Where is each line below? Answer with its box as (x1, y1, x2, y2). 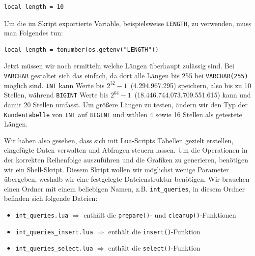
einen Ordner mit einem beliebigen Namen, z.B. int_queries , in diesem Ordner (4, 183, 245, 193)
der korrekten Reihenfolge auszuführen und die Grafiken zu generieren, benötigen (4, 155, 248, 165)
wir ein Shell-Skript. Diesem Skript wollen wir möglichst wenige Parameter (4, 164, 229, 174)
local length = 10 (4, 3, 64, 10)
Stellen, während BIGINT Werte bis (4, 90, 109, 100)
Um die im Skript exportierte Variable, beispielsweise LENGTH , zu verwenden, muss (4, 18, 252, 28)
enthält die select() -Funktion (108, 243, 200, 253)
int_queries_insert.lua (15, 228, 93, 236)
